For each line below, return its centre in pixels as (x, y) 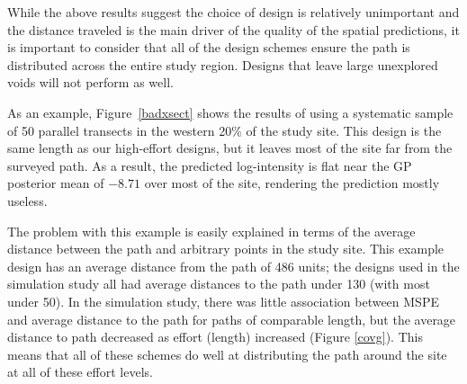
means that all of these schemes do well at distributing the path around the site (227, 354)
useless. (27, 200)
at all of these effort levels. (80, 372)
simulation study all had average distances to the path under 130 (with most (219, 284)
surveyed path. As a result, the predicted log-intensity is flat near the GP (210, 165)
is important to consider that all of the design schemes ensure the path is (209, 47)
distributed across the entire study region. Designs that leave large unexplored (223, 64)
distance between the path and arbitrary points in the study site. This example (226, 249)
